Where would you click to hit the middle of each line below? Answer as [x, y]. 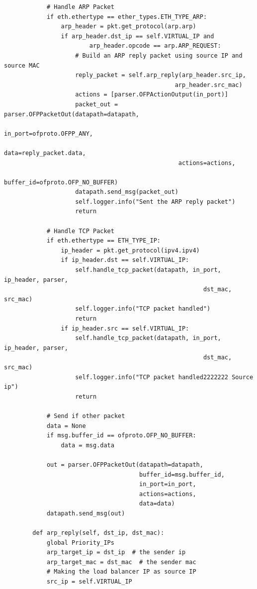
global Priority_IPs [80, 543]
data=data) [157, 504]
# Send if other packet [86, 416]
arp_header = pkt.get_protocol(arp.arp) [128, 27]
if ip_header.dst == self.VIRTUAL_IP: [125, 260]
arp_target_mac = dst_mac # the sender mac [121, 562]
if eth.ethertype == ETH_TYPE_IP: [103, 241]
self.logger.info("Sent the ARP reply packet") [155, 202]
